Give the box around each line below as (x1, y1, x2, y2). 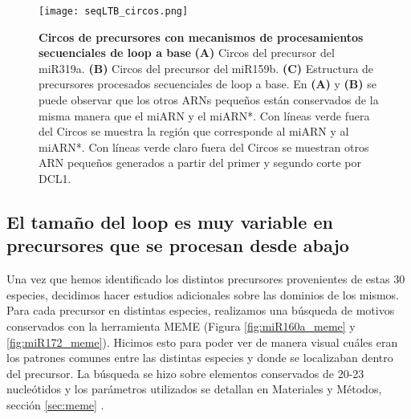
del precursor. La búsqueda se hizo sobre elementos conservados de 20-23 (6, 364, 364, 381)
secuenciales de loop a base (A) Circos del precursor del (39, 44, 335, 61)
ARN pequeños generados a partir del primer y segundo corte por (39, 154, 362, 171)
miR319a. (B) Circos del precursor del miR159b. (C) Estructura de (39, 59, 374, 76)
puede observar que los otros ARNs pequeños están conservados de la (39, 92, 379, 108)
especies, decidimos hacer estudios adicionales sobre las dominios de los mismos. (6, 286, 399, 303)
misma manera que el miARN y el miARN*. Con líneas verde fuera (39, 107, 370, 124)
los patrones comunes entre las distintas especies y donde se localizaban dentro (6, 349, 393, 366)
